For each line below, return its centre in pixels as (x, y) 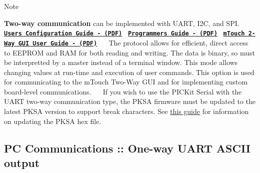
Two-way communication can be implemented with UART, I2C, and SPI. (122, 23)
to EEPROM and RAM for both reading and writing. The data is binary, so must (129, 52)
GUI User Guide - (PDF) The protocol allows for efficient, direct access (133, 42)
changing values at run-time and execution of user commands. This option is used (129, 72)
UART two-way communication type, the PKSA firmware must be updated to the (130, 101)
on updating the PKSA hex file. (53, 121)
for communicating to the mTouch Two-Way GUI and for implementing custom (126, 82)
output (22, 163)
